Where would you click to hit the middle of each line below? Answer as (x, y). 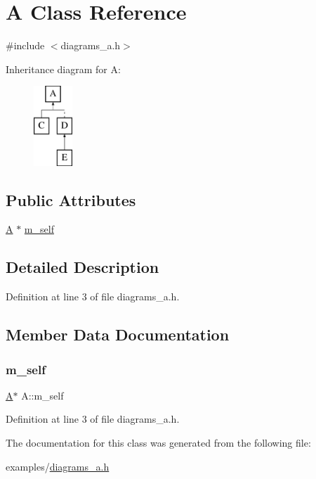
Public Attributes (71, 199)
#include (25, 45)
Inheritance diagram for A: (63, 69)
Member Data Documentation (118, 334)
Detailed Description (83, 267)
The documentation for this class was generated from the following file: (158, 443)
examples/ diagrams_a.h (58, 466)
